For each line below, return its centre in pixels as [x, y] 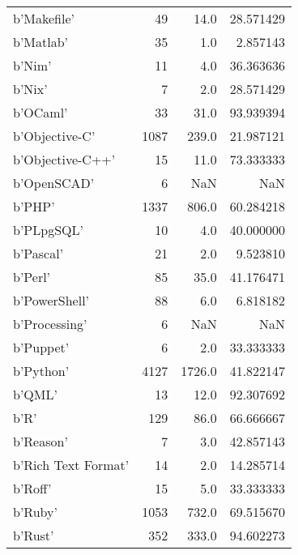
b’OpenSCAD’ [54, 183]
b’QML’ [35, 394]
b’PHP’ [34, 206]
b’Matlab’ [41, 42]
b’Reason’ [40, 441]
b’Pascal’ [38, 253]
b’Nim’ [32, 65]
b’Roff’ [32, 488]
